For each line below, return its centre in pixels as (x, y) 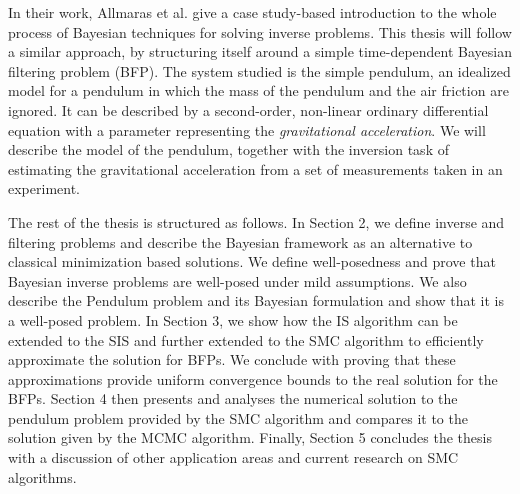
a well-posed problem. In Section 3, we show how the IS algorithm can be (233, 319)
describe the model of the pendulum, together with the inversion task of (228, 149)
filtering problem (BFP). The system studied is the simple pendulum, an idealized (259, 70)
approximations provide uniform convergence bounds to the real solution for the (253, 378)
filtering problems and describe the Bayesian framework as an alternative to (240, 241)
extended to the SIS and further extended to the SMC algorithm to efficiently (246, 339)
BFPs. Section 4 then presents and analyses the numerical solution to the (233, 398)
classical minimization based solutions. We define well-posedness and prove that (252, 261)
